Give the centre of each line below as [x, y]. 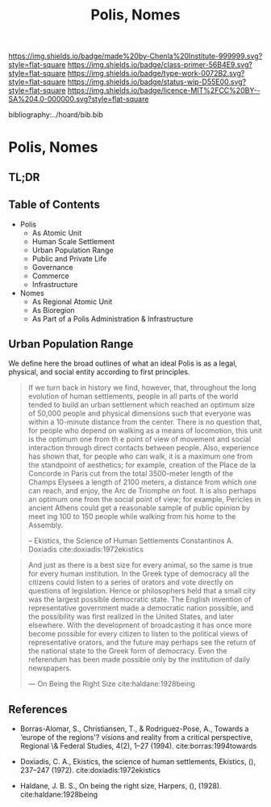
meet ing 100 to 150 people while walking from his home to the [132, 517]
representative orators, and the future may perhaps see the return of [142, 642]
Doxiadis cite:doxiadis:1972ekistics [85, 549]
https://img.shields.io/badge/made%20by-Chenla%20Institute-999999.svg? [135, 56]
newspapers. [50, 668]
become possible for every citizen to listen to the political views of [138, 634]
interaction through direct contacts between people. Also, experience [144, 448]
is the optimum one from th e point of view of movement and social [140, 439]
